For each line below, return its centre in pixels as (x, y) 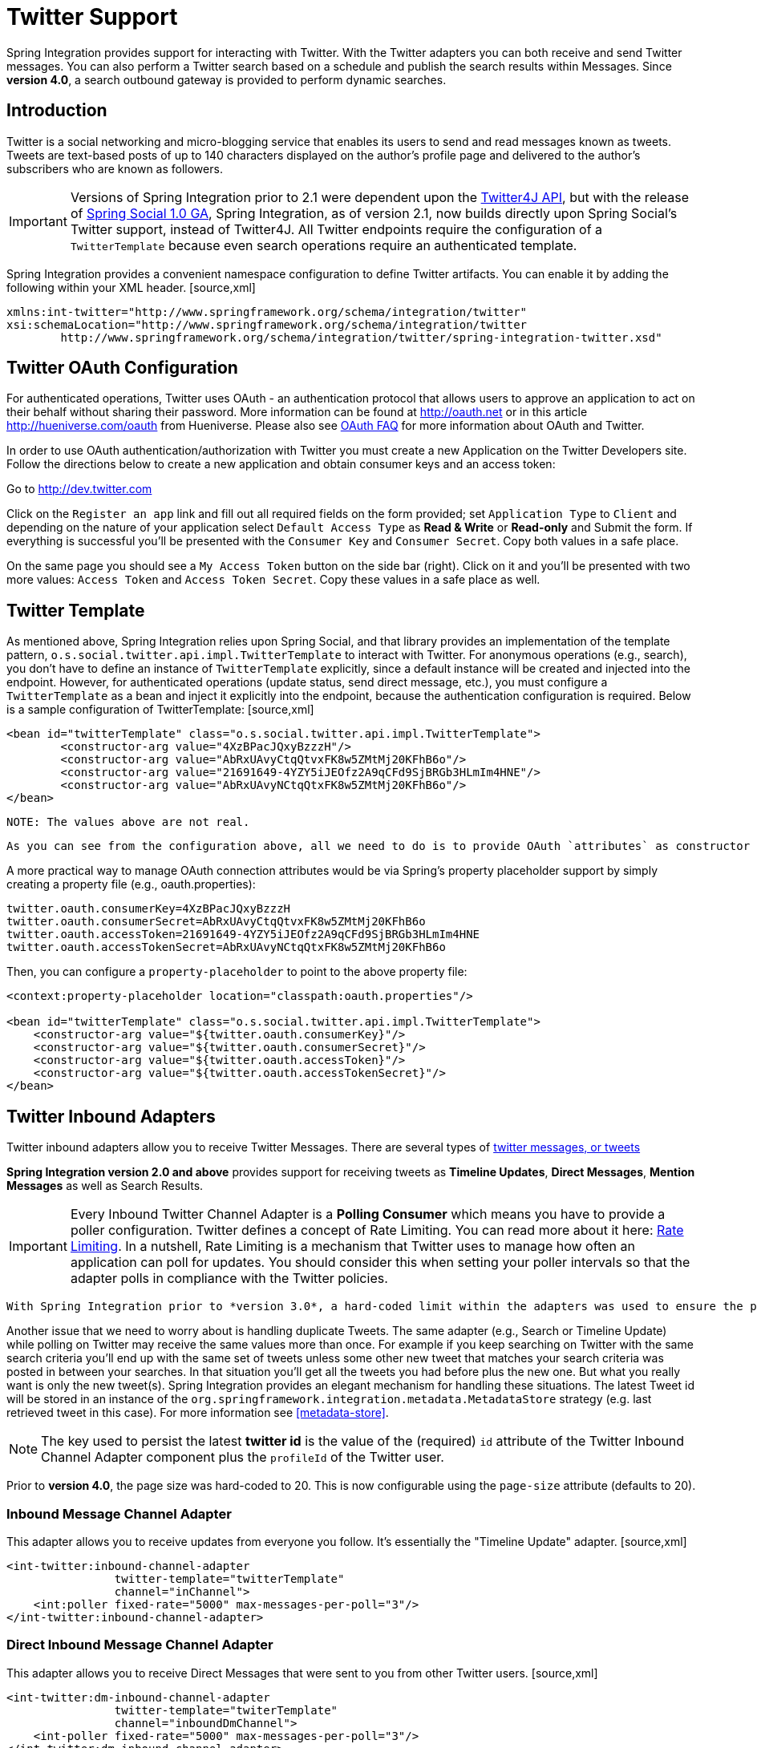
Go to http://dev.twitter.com (79, 489)
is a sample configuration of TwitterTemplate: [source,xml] (160, 710)
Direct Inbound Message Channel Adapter (140, 1645)
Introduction (57, 111)
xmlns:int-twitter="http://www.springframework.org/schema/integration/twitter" (267, 312)
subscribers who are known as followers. (115, 168)
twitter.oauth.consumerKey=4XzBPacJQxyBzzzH (149, 909)
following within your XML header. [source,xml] (131, 287)
